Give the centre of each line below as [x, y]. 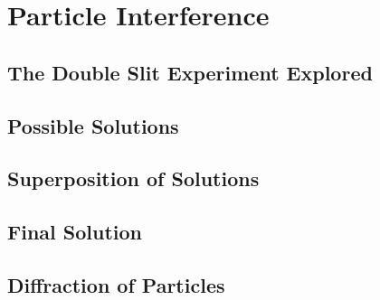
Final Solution [75, 232]
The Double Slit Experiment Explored [190, 72]
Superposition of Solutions [133, 178]
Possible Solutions [93, 125]
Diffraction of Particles [116, 284]
